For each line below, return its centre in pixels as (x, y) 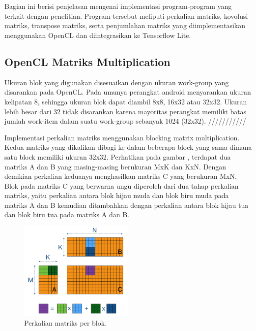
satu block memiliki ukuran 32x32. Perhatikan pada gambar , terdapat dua (118, 156)
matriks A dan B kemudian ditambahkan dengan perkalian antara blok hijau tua (127, 205)
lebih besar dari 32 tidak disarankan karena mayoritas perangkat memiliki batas (126, 111)
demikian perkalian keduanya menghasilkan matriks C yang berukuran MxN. (121, 176)
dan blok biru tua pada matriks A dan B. (67, 215)
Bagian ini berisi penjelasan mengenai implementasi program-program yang (118, 6)
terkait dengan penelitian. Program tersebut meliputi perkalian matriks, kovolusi (126, 16)
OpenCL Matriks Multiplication (87, 61)
